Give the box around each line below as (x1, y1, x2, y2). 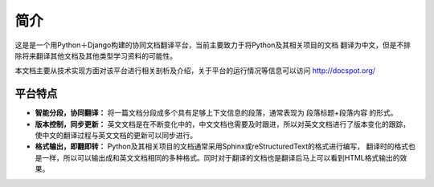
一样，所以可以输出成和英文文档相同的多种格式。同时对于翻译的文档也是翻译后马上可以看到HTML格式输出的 (41, 152, 401, 162)
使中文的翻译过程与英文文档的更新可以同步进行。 (35, 131, 197, 140)
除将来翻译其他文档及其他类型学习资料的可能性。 (14, 51, 177, 60)
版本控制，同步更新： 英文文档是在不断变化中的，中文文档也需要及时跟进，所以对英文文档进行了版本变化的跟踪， (35, 119, 410, 128)
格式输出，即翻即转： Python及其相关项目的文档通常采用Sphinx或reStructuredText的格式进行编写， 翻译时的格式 (35, 141, 409, 152)
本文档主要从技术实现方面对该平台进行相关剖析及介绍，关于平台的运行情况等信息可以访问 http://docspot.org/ (14, 66, 376, 75)
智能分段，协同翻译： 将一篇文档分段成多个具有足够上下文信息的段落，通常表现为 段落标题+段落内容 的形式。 (35, 108, 398, 118)
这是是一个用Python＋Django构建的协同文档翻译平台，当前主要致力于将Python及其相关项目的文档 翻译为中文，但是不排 (14, 40, 411, 50)
